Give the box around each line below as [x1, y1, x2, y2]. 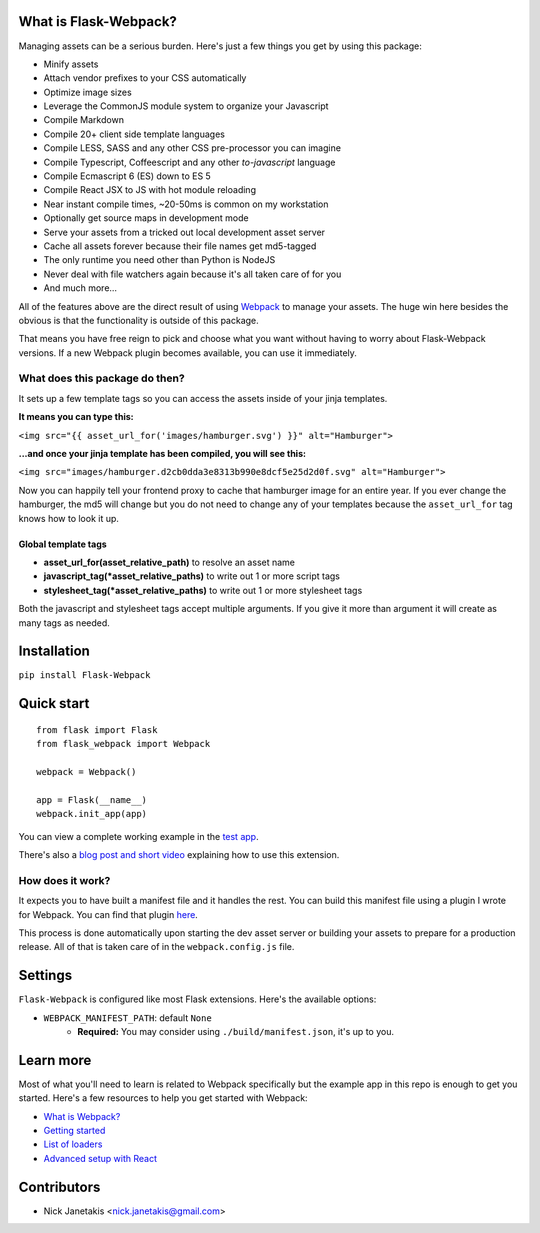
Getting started [43, 1125, 106, 1137]
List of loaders [43, 1138, 103, 1150]
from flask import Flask [36, 724, 158, 735]
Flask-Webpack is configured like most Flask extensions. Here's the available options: [18, 993, 377, 1005]
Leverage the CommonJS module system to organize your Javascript [43, 100, 329, 112]
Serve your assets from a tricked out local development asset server [43, 226, 325, 238]
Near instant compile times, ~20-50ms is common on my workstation [43, 198, 329, 210]
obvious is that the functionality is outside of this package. [18, 314, 259, 326]
